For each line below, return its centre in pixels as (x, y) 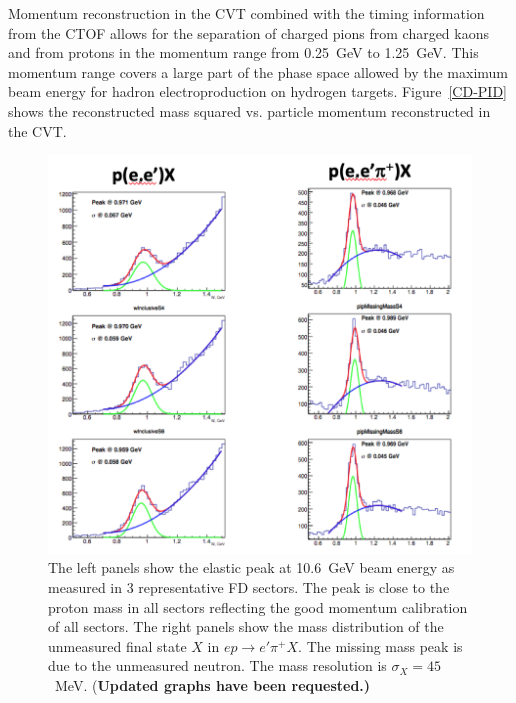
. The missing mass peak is (380, 645)
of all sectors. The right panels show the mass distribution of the (246, 626)
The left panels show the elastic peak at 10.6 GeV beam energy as (251, 567)
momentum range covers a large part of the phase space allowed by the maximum (258, 71)
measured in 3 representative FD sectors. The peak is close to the (249, 586)
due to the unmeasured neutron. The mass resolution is (217, 665)
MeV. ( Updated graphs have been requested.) (212, 684)
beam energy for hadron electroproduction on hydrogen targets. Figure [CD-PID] (258, 91)
